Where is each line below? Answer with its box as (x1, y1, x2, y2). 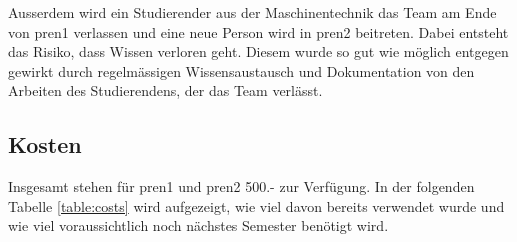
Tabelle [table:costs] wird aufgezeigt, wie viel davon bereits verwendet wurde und (8, 195, 505, 216)
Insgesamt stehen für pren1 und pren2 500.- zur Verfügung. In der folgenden (8, 176, 475, 197)
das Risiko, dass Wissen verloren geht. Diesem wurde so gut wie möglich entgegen (8, 41, 509, 62)
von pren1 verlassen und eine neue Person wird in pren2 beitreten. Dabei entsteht (8, 21, 509, 42)
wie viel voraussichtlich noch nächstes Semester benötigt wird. (8, 215, 389, 236)
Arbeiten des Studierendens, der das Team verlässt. (8, 80, 323, 101)
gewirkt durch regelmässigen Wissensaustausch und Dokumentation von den (8, 60, 475, 81)
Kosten (8, 129, 82, 160)
